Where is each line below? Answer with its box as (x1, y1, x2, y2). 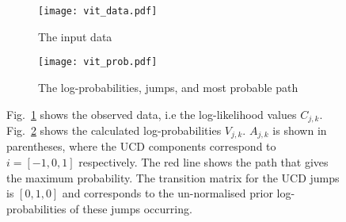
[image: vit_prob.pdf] (38, 56, 158, 68)
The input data (38, 28, 112, 44)
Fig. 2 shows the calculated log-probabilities (6, 121, 222, 138)
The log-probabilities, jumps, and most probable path (38, 78, 298, 95)
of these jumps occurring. (70, 200, 192, 216)
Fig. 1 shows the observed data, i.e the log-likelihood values (6, 105, 297, 122)
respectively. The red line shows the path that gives (78, 154, 329, 170)
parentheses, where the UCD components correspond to (6, 138, 276, 155)
